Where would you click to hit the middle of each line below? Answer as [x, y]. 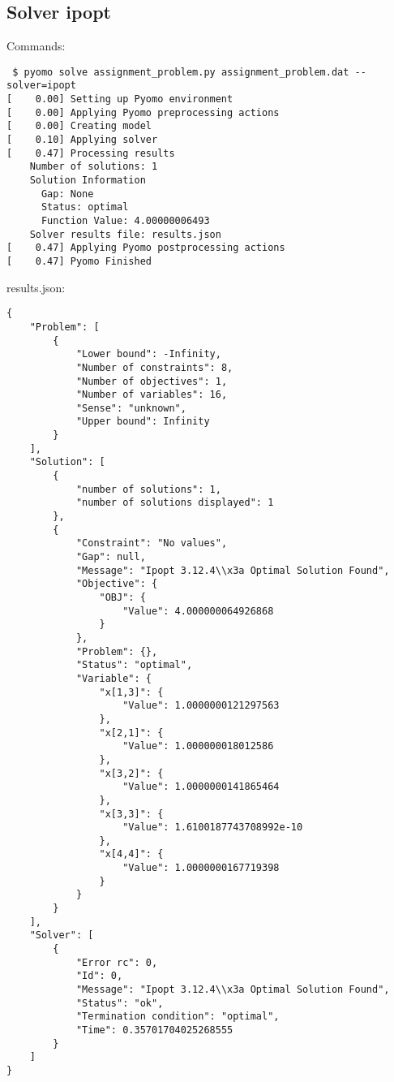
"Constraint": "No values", [152, 543]
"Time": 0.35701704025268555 [154, 1030]
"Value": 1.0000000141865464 [201, 787]
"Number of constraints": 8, [154, 367]
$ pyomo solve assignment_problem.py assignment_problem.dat [181, 72]
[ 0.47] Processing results [91, 153]
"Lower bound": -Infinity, [148, 354]
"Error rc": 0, [117, 962]
